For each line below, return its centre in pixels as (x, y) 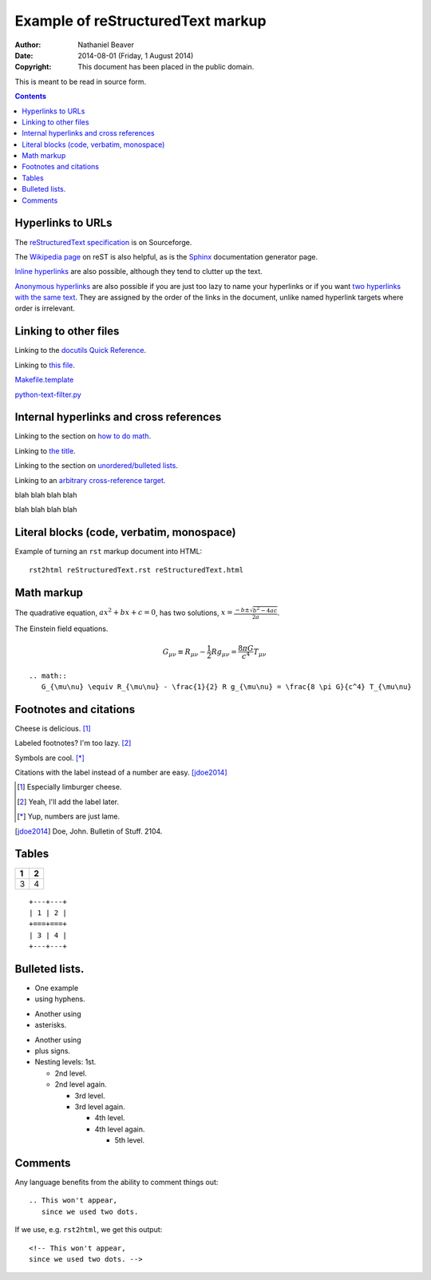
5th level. (130, 1140)
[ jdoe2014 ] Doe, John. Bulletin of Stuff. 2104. (89, 831)
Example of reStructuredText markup (140, 21)
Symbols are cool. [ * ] (50, 758)
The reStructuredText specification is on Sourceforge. (103, 242)
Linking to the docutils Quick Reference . (81, 351)
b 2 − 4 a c (265, 610)
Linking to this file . (45, 365)
